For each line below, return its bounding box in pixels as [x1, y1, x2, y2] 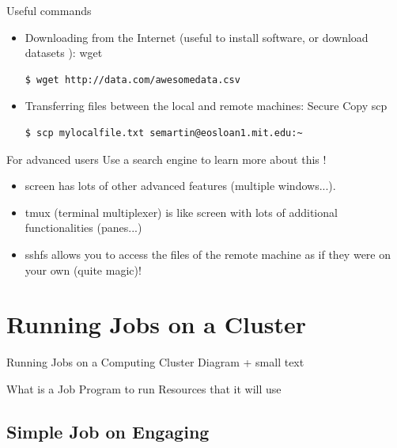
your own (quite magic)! [25, 261, 142, 278]
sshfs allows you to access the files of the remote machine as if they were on [25, 245, 391, 262]
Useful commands [6, 2, 92, 18]
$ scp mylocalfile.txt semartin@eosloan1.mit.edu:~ [25, 127, 303, 139]
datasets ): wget [25, 44, 103, 61]
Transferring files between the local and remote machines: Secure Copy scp [25, 97, 388, 114]
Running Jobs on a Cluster [6, 308, 307, 340]
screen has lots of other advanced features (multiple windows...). [25, 177, 336, 194]
